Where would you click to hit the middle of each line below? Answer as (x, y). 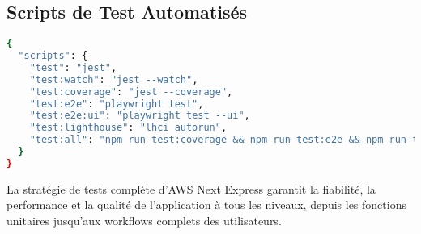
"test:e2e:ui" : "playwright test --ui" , (140, 116)
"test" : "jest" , (73, 67)
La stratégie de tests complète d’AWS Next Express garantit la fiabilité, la (191, 188)
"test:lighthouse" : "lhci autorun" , (128, 128)
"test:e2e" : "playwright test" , (117, 104)
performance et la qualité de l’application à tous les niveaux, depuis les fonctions (206, 205)
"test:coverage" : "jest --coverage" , (131, 92)
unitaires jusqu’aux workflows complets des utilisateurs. (144, 221)
